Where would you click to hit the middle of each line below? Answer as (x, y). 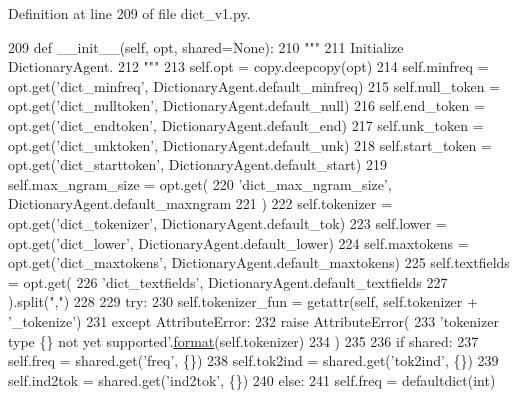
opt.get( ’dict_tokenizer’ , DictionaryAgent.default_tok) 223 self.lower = (227, 222)
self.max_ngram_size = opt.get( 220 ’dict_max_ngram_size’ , (200, 183)
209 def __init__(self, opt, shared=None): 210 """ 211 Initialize (206, 46)
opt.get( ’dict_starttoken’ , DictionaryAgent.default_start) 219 (197, 164)
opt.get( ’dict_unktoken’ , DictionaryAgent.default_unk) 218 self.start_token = (250, 144)
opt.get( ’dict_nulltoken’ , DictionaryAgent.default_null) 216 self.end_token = (246, 105)
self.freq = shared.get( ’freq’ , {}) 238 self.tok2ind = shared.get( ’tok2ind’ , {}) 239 (253, 360)
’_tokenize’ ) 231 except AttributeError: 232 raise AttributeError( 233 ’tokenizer (253, 320)
